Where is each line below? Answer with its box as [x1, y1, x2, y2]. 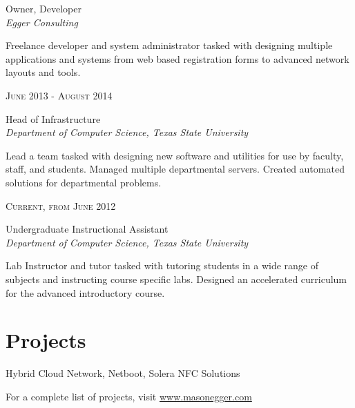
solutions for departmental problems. [6, 175, 162, 189]
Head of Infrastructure [6, 111, 101, 126]
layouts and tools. [6, 65, 81, 79]
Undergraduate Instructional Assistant [6, 222, 169, 236]
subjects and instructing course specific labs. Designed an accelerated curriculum [6, 271, 347, 286]
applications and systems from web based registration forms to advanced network [6, 51, 349, 66]
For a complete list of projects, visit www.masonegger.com [6, 389, 252, 403]
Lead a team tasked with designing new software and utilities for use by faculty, [6, 148, 344, 162]
